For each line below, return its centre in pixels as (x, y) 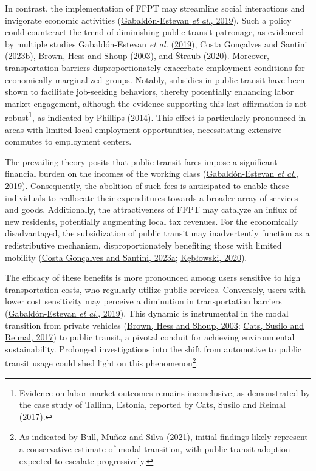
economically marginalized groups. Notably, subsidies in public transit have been (155, 79)
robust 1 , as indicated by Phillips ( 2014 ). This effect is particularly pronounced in (156, 116)
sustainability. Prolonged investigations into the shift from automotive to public (153, 349)
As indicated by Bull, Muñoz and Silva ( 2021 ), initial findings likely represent (163, 437)
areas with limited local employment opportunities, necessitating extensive (143, 129)
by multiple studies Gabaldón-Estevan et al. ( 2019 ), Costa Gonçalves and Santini (156, 43)
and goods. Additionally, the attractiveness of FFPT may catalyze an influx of (151, 209)
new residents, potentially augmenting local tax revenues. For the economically (152, 221)
